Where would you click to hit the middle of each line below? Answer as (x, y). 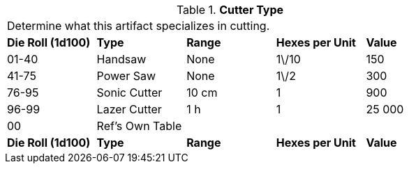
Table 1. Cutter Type (230, 10)
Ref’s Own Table (139, 126)
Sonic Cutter (129, 92)
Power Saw (126, 76)
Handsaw (121, 59)
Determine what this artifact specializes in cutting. (139, 26)
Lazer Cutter (129, 109)
